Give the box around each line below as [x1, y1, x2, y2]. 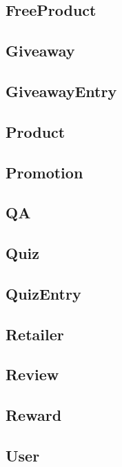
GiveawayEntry [6, 80, 117, 101]
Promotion [6, 161, 83, 183]
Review [6, 364, 59, 385]
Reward [6, 404, 62, 426]
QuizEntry [6, 282, 81, 304]
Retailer [6, 323, 64, 344]
